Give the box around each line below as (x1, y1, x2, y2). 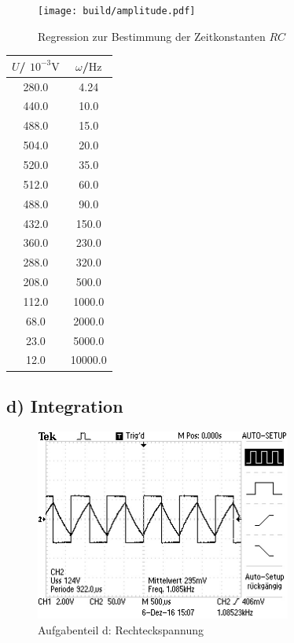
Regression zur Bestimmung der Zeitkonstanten (38, 28, 266, 44)
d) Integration (6, 393, 123, 417)
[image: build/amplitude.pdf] (38, 6, 196, 17)
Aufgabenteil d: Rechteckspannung (38, 621, 204, 637)
